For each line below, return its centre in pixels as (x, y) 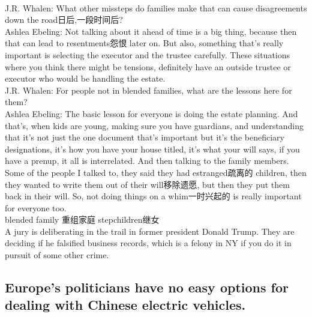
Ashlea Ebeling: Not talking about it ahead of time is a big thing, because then (151, 31)
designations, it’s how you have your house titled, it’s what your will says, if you (152, 149)
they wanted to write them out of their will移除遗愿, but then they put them (147, 184)
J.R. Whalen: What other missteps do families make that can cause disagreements (156, 8)
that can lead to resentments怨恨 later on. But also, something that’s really (144, 43)
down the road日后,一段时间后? (64, 20)
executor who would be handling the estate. (85, 78)
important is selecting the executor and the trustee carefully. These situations (148, 54)
